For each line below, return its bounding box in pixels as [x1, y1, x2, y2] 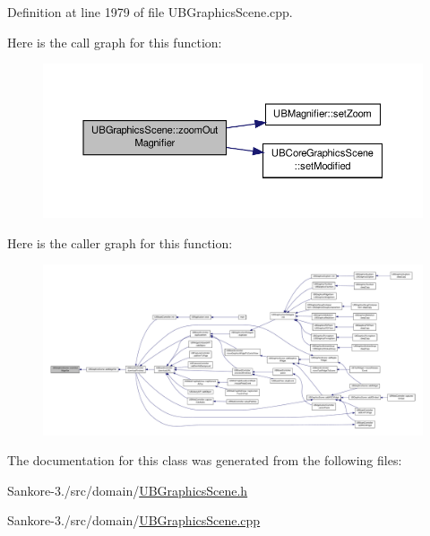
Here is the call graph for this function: [7, 32, 222, 51]
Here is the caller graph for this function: [7, 233, 233, 252]
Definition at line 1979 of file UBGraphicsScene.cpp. [7, 3, 293, 21]
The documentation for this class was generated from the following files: [7, 451, 402, 470]
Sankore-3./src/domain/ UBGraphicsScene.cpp [7, 511, 261, 530]
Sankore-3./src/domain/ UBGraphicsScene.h [7, 480, 248, 499]
